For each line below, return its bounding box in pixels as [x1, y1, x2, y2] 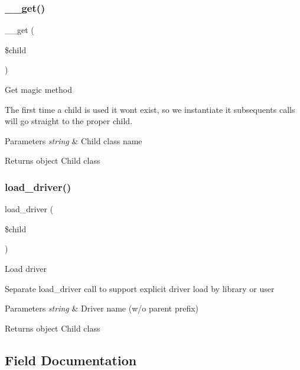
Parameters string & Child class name [5, 134, 142, 147]
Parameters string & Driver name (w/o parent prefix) [5, 302, 199, 314]
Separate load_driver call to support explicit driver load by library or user [5, 282, 275, 294]
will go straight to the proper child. [5, 115, 133, 127]
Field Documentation [5, 350, 137, 369]
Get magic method [5, 83, 73, 95]
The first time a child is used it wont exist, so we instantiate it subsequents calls [5, 103, 295, 115]
